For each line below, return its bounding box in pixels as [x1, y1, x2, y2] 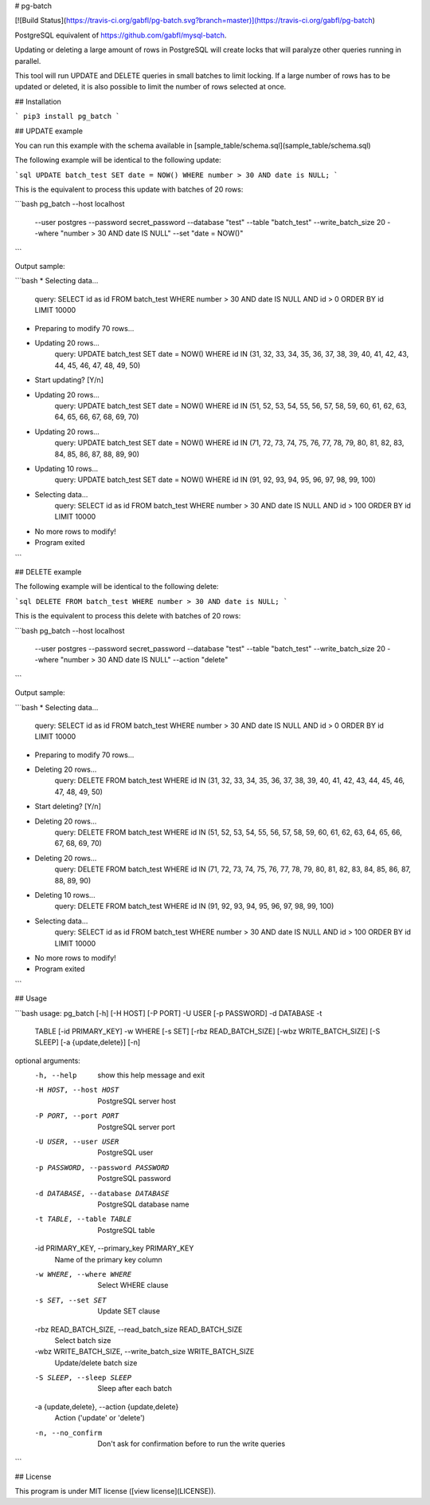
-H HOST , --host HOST [34, 1085, 119, 1095]
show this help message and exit [97, 1070, 205, 1080]
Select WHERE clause [97, 1281, 169, 1290]
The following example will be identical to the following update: [14, 156, 222, 165]
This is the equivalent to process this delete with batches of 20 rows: [14, 611, 241, 621]
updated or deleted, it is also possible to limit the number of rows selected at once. [14, 82, 287, 92]
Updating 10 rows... [34, 464, 99, 473]
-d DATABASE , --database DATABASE [34, 1189, 170, 1198]
